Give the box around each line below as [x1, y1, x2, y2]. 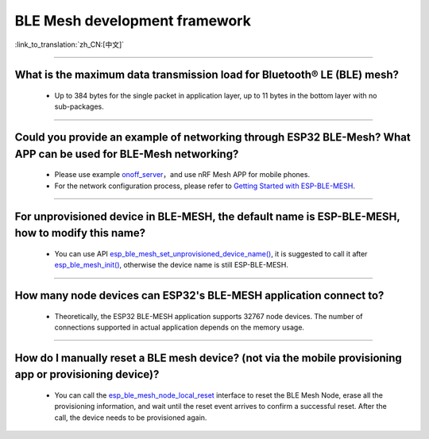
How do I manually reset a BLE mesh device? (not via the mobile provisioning [14, 351, 403, 364]
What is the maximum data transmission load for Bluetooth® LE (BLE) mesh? [14, 68, 400, 82]
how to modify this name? [14, 226, 146, 240]
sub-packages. [54, 102, 104, 111]
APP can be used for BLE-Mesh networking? [14, 147, 239, 160]
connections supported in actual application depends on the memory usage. [54, 322, 305, 332]
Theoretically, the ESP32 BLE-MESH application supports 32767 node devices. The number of [54, 311, 363, 321]
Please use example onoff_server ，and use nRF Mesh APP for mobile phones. [54, 170, 310, 179]
